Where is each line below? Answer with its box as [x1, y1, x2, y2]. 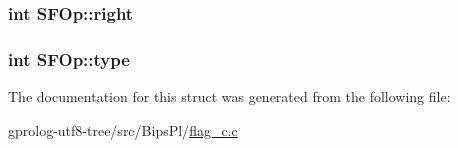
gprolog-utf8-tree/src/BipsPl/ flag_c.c [8, 119, 238, 140]
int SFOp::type [8, 46, 130, 71]
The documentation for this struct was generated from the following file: [8, 86, 451, 107]
